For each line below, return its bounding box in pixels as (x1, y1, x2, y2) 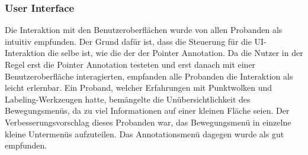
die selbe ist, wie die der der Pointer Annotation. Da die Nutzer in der (47, 47, 303, 59)
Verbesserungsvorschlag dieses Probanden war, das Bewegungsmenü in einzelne (5, 116, 291, 128)
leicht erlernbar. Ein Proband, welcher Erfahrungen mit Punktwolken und (5, 81, 272, 94)
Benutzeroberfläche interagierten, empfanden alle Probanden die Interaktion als (5, 70, 293, 82)
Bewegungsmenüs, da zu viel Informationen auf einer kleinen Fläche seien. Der (5, 104, 290, 117)
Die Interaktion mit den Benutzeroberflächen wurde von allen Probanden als (5, 24, 283, 36)
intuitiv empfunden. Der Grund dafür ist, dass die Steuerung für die (5, 35, 252, 47)
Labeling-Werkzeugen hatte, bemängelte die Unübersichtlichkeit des (5, 93, 251, 105)
